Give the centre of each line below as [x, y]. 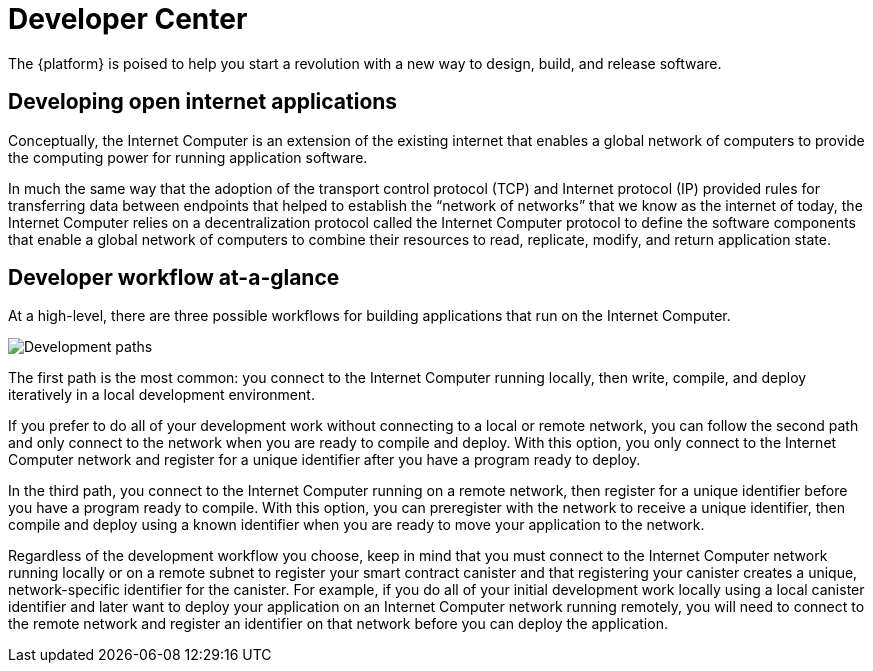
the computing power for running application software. [188, 157]
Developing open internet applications [203, 102]
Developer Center [128, 19]
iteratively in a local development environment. [161, 395]
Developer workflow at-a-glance [174, 278]
